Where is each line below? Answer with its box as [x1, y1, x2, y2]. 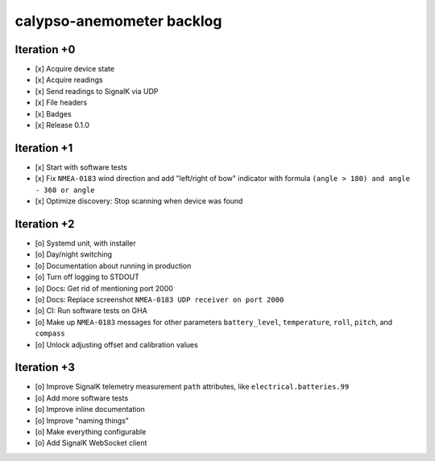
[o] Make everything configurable [35, 426, 147, 436]
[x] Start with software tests [35, 162, 128, 172]
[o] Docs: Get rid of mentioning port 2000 [35, 283, 173, 293]
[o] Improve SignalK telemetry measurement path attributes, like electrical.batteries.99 [35, 382, 350, 392]
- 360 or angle [35, 185, 96, 195]
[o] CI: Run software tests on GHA [35, 306, 148, 315]
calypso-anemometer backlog [14, 12, 222, 30]
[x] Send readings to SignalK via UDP [35, 86, 159, 96]
